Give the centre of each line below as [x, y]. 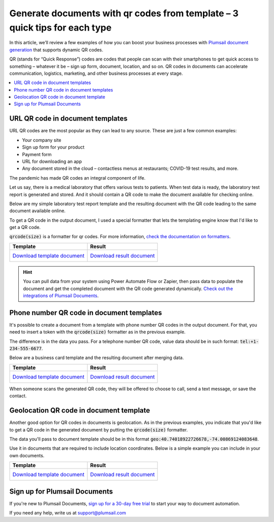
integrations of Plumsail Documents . [61, 296]
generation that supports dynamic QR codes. [56, 50]
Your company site [42, 140]
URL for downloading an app [52, 161]
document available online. [38, 211]
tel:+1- [249, 341]
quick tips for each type [60, 27]
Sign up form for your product [53, 147]
